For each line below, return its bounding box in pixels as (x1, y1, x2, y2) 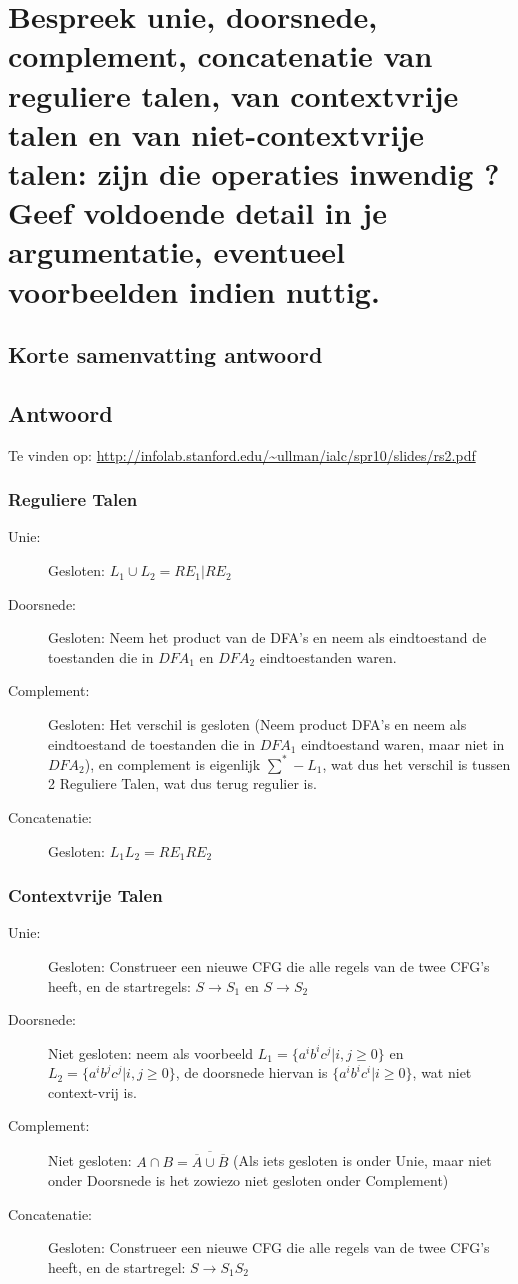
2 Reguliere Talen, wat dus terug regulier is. (48, 773, 317, 794)
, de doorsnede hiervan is (175, 1062, 328, 1083)
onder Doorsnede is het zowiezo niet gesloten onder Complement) (48, 1170, 449, 1191)
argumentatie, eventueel (8, 231, 345, 272)
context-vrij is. (48, 1081, 137, 1102)
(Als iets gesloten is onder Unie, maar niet (233, 1150, 492, 1171)
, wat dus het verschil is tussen (322, 753, 511, 774)
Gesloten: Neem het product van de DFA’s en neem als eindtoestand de (48, 627, 487, 648)
